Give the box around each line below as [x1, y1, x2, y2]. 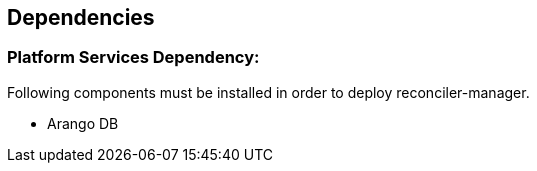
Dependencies [7, 5, 155, 30]
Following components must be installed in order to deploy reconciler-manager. [7, 83, 530, 101]
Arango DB [47, 114, 119, 132]
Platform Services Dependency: [7, 47, 260, 68]
